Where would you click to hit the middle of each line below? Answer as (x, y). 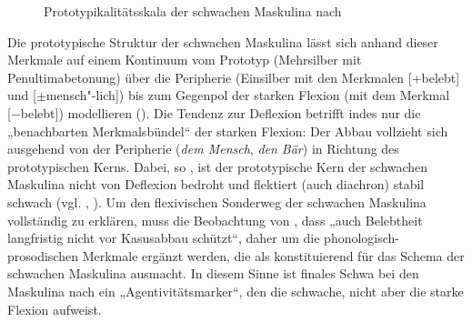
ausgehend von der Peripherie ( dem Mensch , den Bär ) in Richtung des (203, 149)
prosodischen (43, 255)
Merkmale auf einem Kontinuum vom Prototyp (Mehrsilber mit (185, 60)
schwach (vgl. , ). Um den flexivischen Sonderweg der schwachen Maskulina (217, 201)
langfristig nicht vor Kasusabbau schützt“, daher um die (164, 238)
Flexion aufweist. (55, 309)
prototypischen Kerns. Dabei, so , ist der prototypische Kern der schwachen (218, 166)
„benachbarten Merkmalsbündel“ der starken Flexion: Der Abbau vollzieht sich (228, 131)
